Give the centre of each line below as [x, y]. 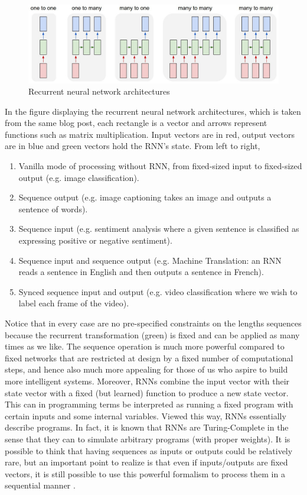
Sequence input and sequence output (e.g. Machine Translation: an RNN [150, 260]
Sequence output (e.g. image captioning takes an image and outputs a [145, 197]
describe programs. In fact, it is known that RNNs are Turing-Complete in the [147, 427]
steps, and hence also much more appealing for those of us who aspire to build [146, 369]
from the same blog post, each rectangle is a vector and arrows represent [136, 123]
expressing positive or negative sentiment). [95, 240]
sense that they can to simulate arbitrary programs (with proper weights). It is [148, 439]
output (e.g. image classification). [79, 177]
